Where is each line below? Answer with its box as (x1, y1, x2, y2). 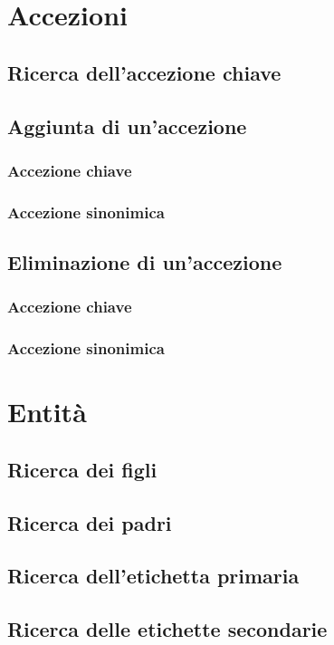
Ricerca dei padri (7, 508, 172, 536)
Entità (7, 393, 87, 430)
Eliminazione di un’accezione (7, 248, 282, 276)
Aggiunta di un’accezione (7, 111, 247, 140)
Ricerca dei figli (7, 455, 157, 483)
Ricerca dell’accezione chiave (7, 58, 282, 86)
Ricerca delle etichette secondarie (7, 615, 328, 643)
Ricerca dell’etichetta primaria (7, 562, 300, 590)
